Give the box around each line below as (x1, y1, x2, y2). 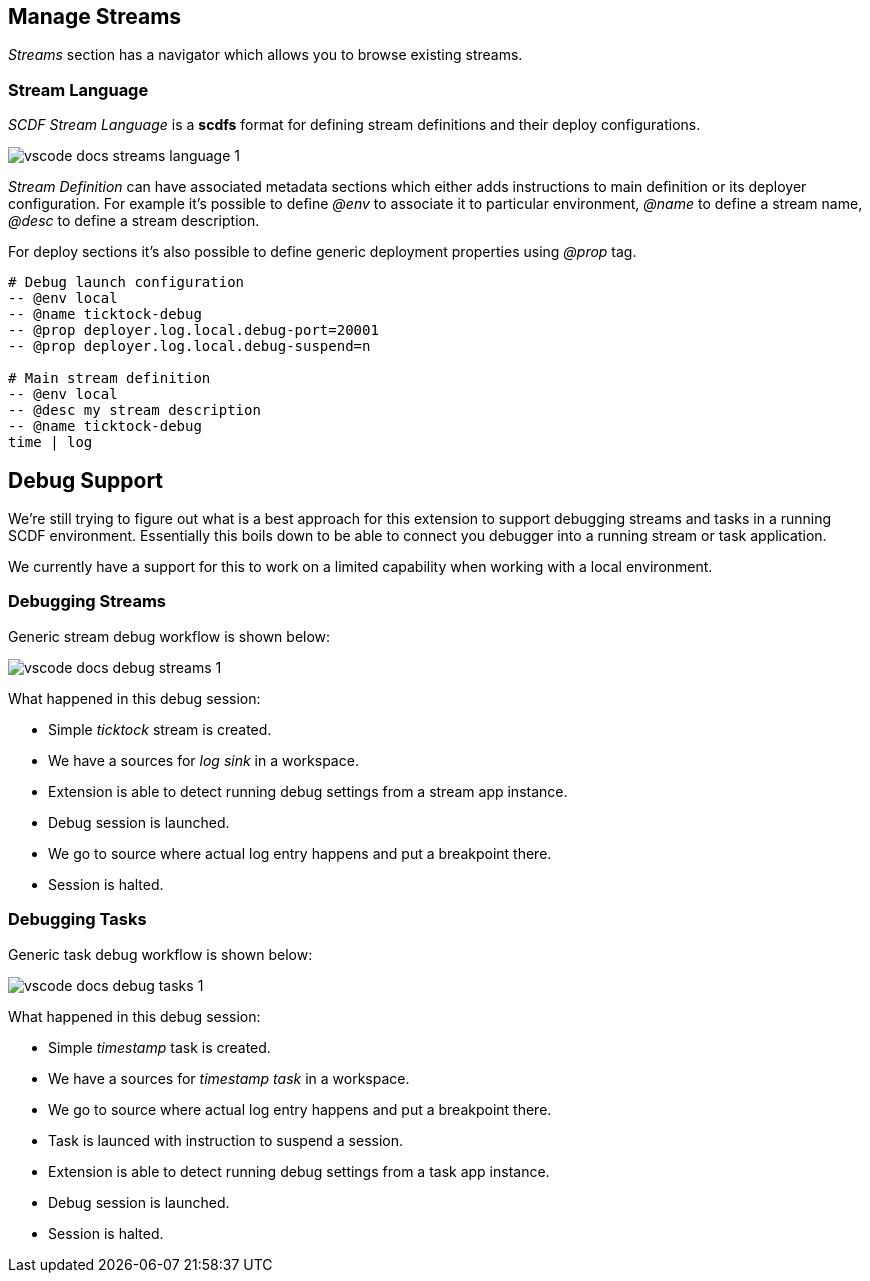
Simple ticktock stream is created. (48, 720, 272, 738)
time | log (8, 434, 93, 451)
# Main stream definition (8, 370, 211, 387)
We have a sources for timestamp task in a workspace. (48, 1069, 410, 1087)
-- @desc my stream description (8, 402, 261, 419)
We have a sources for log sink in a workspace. (48, 751, 359, 769)
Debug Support (8, 467, 164, 493)
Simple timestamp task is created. (48, 1038, 271, 1056)
